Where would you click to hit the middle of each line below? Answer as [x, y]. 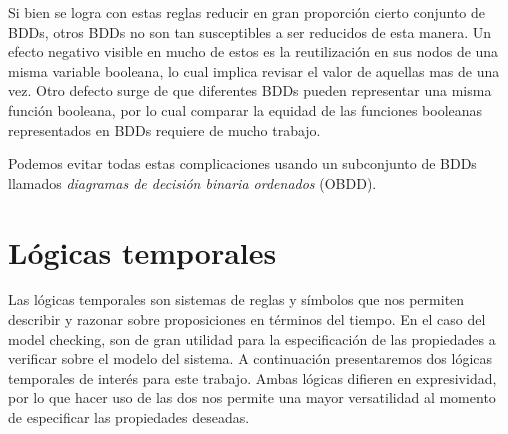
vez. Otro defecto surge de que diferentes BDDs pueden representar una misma [250, 90]
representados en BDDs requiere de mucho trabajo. [164, 129]
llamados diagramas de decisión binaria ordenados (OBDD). [192, 182]
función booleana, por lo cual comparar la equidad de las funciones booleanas [245, 109]
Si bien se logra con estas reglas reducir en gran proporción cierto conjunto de [247, 12]
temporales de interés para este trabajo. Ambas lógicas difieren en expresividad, [252, 377]
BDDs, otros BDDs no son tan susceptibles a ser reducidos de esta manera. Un [250, 31]
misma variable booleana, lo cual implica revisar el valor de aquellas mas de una [254, 70]
